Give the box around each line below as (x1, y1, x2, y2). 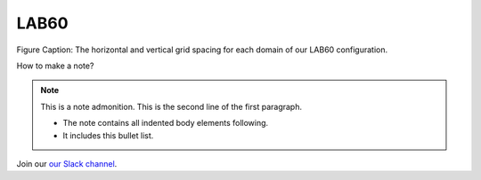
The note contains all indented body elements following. (62, 118, 269, 129)
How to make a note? (16, 60, 94, 71)
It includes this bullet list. (62, 129, 154, 141)
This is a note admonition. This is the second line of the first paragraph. (40, 101, 303, 112)
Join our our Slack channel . (16, 158, 118, 168)
